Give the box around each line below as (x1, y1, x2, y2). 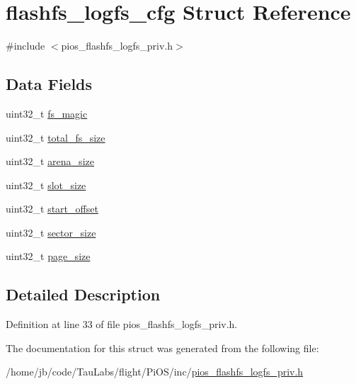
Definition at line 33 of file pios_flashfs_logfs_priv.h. (6, 317, 238, 332)
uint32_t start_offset (6, 201, 98, 216)
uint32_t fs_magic (6, 106, 88, 120)
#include (6, 38, 45, 53)
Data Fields (6, 73, 93, 95)
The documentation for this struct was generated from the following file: (6, 340, 319, 355)
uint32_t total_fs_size (6, 130, 105, 145)
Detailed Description (6, 283, 161, 305)
